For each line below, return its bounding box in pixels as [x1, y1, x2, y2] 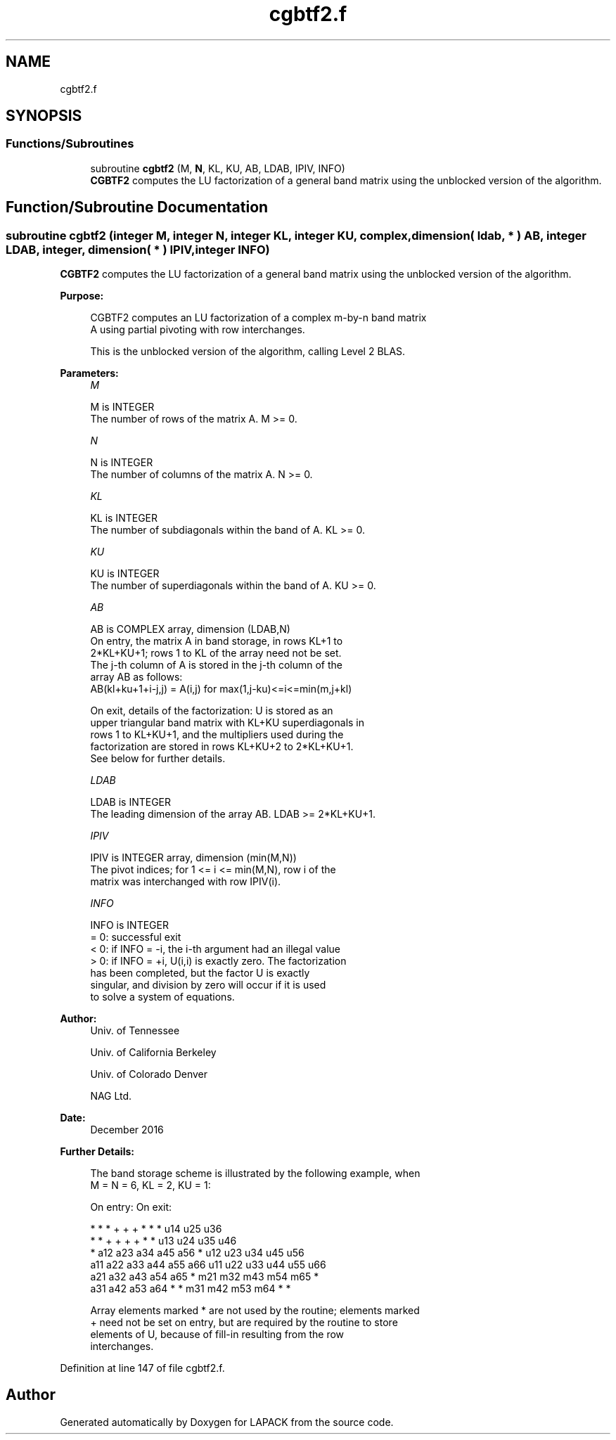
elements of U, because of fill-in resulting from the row [90, 1328, 345, 1341]
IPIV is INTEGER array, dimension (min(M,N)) [90, 851, 297, 864]
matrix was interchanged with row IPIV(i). [90, 875, 281, 888]
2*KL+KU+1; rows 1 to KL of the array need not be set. [90, 647, 342, 660]
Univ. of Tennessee [90, 1024, 180, 1037]
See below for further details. [90, 752, 226, 765]
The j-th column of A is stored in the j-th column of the [90, 659, 342, 671]
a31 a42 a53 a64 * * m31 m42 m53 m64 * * [90, 1282, 291, 1295]
